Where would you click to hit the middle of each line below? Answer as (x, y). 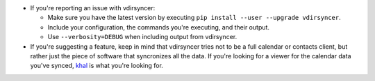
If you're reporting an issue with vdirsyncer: (93, 8)
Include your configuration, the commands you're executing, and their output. (159, 27)
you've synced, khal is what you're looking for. (97, 66)
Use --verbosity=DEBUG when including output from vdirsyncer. (142, 37)
